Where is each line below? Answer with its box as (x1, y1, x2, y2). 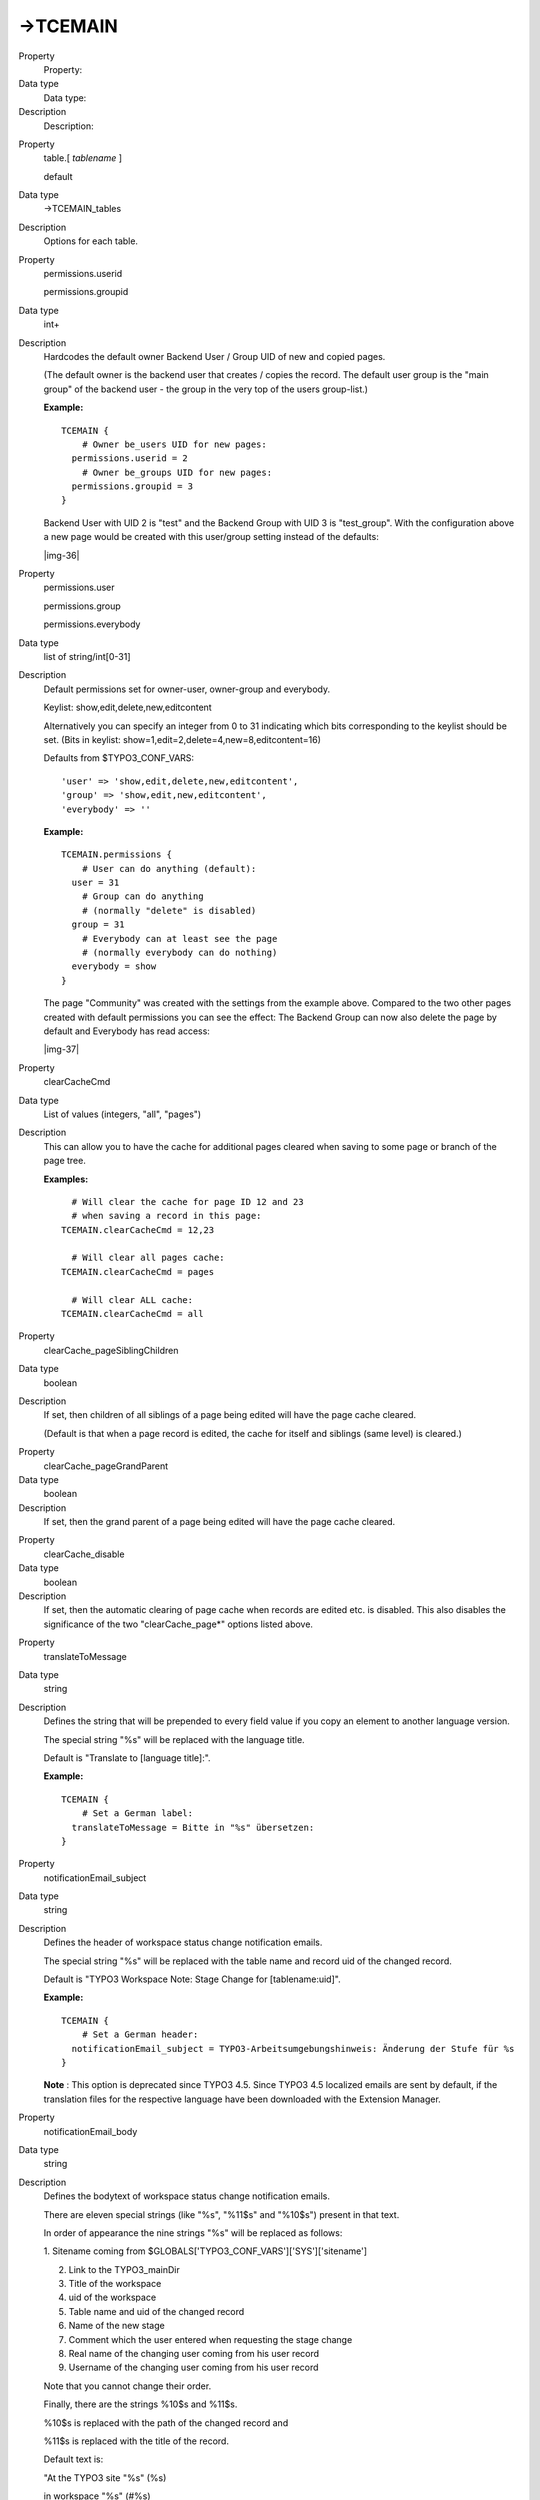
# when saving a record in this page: (71, 1210, 262, 1222)
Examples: (43, 1173, 89, 1185)
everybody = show (71, 961, 157, 972)
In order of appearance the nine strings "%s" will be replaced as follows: (43, 2226, 343, 2239)
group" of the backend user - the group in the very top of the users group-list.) (43, 383, 369, 395)
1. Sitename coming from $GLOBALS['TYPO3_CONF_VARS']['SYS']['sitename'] (43, 2245, 368, 2257)
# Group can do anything (81, 891, 204, 902)
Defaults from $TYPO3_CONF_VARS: (43, 752, 195, 764)
